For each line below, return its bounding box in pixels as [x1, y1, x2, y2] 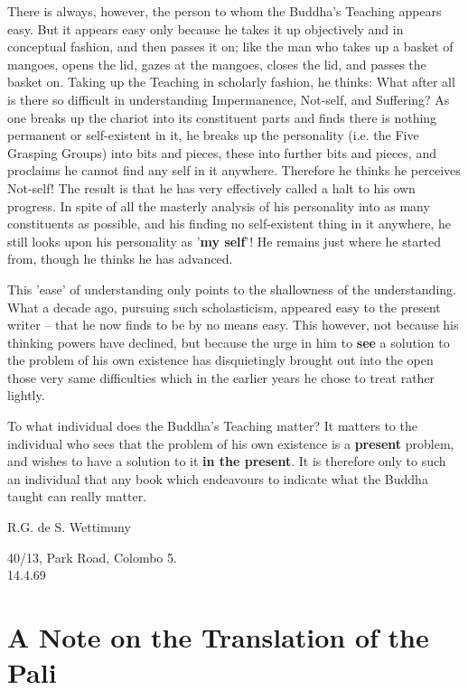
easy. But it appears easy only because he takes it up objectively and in [7, 19, 404, 38]
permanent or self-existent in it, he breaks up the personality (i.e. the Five [7, 126, 419, 145]
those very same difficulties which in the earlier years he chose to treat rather [7, 368, 435, 387]
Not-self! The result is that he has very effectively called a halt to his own [7, 178, 416, 197]
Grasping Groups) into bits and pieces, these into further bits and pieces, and [7, 143, 436, 162]
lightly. [7, 386, 45, 405]
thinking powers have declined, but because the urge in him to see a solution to [7, 332, 450, 351]
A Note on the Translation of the [7, 619, 429, 655]
